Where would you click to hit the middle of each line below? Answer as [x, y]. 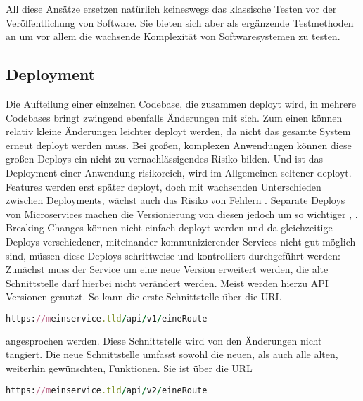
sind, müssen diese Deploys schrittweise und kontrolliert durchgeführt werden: [173, 255]
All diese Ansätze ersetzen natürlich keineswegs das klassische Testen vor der [171, 8]
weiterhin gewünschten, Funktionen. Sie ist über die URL [129, 368]
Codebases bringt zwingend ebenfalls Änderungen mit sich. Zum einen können [174, 117]
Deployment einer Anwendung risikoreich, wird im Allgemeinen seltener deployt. [179, 172]
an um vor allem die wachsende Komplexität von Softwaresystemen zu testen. [173, 36]
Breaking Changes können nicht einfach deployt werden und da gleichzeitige [169, 228]
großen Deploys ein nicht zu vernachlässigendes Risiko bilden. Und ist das [164, 159]
